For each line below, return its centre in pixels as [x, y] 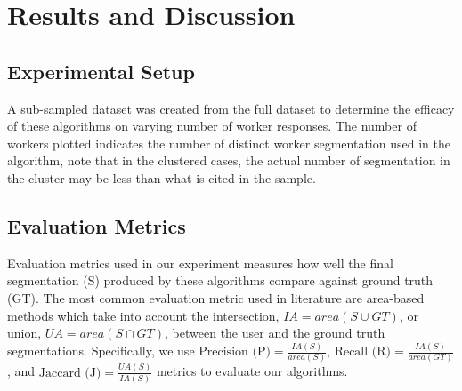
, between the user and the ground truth [275, 333]
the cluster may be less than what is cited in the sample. [162, 177]
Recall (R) [362, 352]
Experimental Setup [101, 71]
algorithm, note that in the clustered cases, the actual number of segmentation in [229, 160]
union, [24, 333]
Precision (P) [235, 352]
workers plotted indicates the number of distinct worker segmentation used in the [229, 143]
